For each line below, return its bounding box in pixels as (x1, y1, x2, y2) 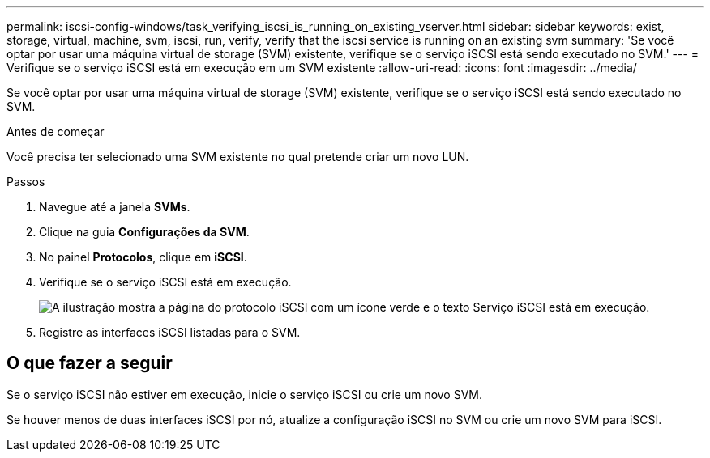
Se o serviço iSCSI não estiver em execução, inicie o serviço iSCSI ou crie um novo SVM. (6, 387, 483, 401)
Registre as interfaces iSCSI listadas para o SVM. (39, 325, 301, 339)
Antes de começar (6, 125, 105, 138)
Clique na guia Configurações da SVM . (39, 225, 250, 239)
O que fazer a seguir (6, 353, 173, 374)
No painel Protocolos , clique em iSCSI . (39, 250, 247, 264)
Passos (6, 175, 45, 189)
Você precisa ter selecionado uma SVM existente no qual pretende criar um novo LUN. (6, 150, 469, 163)
